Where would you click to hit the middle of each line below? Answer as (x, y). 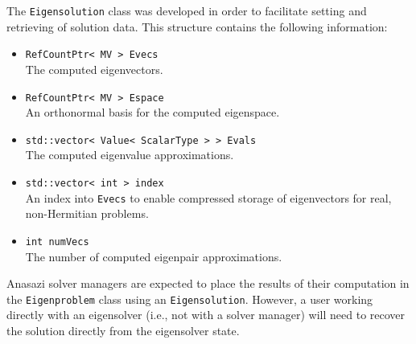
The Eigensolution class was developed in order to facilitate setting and (187, 10)
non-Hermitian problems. (87, 213)
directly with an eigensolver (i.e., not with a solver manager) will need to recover (206, 315)
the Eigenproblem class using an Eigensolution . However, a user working (190, 299)
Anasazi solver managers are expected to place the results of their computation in (208, 283)
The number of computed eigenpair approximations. (154, 256)
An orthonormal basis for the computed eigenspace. (152, 112)
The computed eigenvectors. (94, 69)
